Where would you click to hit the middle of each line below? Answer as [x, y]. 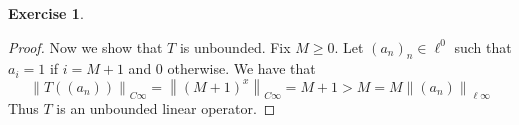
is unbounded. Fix [235, 46]
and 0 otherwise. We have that [222, 68]
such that [483, 46]
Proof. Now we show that [85, 46]
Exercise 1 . [46, 13]
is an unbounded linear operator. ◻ [166, 107]
